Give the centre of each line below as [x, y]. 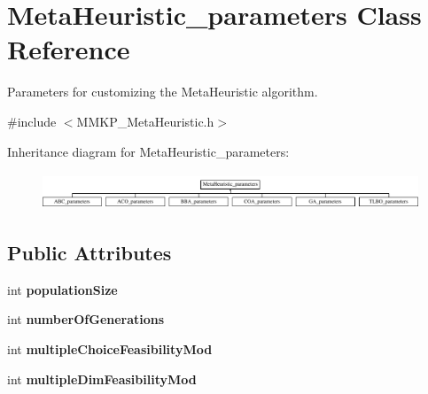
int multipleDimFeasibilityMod [102, 379]
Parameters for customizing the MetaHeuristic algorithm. [163, 92]
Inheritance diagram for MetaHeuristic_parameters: [148, 151]
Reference [69, 49]
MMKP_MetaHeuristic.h [145, 121]
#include [32, 121]
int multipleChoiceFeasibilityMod [110, 349]
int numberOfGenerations [86, 319]
